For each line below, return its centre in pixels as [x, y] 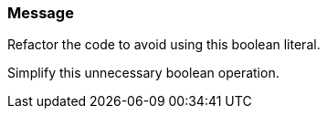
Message [41, 13]
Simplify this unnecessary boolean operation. [143, 73]
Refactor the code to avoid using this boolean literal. [164, 45]
